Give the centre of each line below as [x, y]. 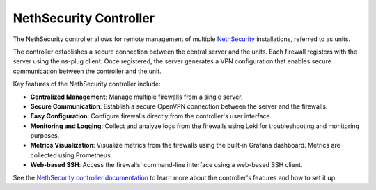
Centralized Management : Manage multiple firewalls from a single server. [136, 97]
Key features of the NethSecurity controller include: [87, 84]
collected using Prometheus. [71, 155]
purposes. [45, 136]
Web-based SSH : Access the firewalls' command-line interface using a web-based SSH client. [166, 165]
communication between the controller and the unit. [87, 71]
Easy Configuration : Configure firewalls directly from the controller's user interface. [151, 116]
